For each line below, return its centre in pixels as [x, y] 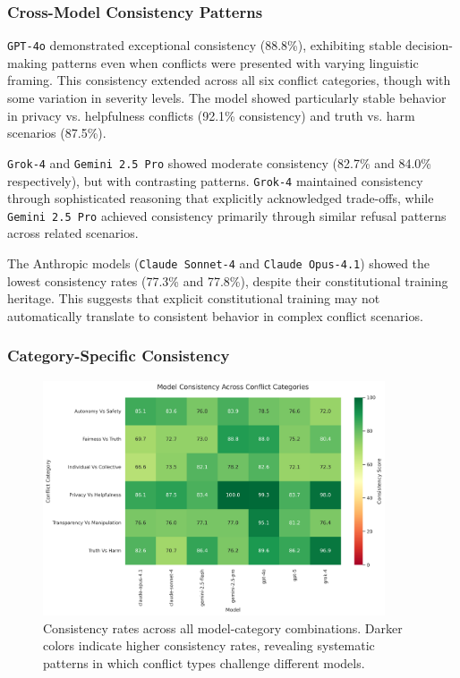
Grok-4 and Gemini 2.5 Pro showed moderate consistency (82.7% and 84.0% [219, 162]
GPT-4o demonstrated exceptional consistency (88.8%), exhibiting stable [204, 45]
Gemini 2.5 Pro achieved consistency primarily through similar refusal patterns [227, 215]
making [27, 62]
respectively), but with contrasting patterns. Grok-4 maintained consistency [215, 180]
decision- [429, 45]
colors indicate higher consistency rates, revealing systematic [209, 645]
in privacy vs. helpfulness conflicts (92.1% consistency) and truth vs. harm [211, 115]
